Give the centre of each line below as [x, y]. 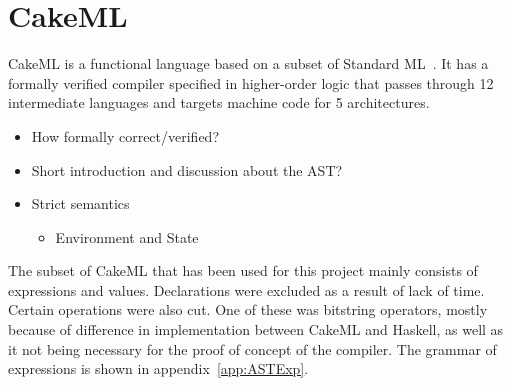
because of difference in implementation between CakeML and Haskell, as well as [256, 329]
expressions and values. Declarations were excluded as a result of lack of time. [246, 289]
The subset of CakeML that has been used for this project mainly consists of [243, 270]
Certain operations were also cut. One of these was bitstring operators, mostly [248, 309]
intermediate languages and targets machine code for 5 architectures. [219, 102]
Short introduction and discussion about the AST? [187, 169]
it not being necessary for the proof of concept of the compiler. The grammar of [252, 348]
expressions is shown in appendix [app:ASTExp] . [158, 368]
